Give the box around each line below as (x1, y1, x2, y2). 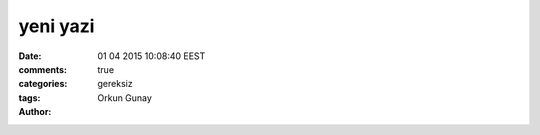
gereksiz (97, 78, 134, 90)
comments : (18, 63, 67, 75)
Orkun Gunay (97, 91, 152, 104)
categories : (18, 78, 68, 90)
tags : (18, 91, 41, 104)
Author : (18, 106, 52, 118)
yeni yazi (18, 15, 95, 37)
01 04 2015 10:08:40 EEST (97, 50, 206, 62)
